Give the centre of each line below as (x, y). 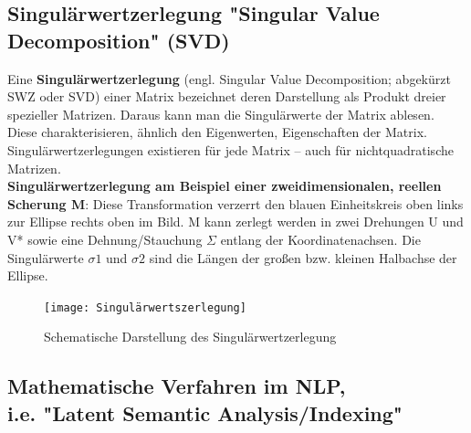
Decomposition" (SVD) (119, 40)
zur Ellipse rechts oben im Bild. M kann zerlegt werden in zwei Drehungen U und (235, 222)
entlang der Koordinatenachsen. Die (320, 239)
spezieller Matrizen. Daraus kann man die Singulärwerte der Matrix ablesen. (221, 114)
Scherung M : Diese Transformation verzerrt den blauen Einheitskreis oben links (235, 203)
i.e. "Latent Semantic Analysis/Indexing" (205, 412)
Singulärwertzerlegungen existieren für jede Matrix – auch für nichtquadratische (230, 149)
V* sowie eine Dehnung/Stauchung (105, 239)
